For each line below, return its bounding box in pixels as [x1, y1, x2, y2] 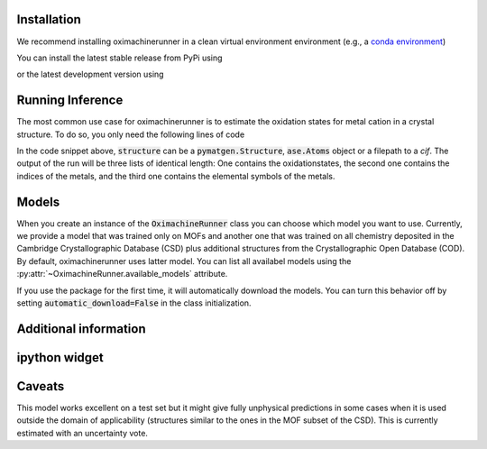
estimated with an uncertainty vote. [16, 427, 149, 438]
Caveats [16, 379, 65, 394]
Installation [16, 12, 81, 27]
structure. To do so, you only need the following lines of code [16, 129, 245, 140]
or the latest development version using [16, 69, 164, 80]
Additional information [16, 321, 146, 336]
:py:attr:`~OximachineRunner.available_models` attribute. [16, 269, 228, 279]
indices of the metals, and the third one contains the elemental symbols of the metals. [16, 170, 335, 181]
